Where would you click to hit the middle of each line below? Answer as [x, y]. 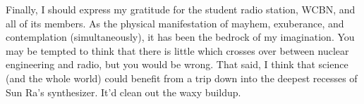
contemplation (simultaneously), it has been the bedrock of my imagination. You [180, 37]
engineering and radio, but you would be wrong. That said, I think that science [177, 64]
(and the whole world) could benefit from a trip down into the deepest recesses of [182, 78]
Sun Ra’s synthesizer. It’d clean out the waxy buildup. [123, 92]
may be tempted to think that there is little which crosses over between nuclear [177, 50]
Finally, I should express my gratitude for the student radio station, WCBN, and [181, 9]
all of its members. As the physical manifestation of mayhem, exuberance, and [175, 23]
